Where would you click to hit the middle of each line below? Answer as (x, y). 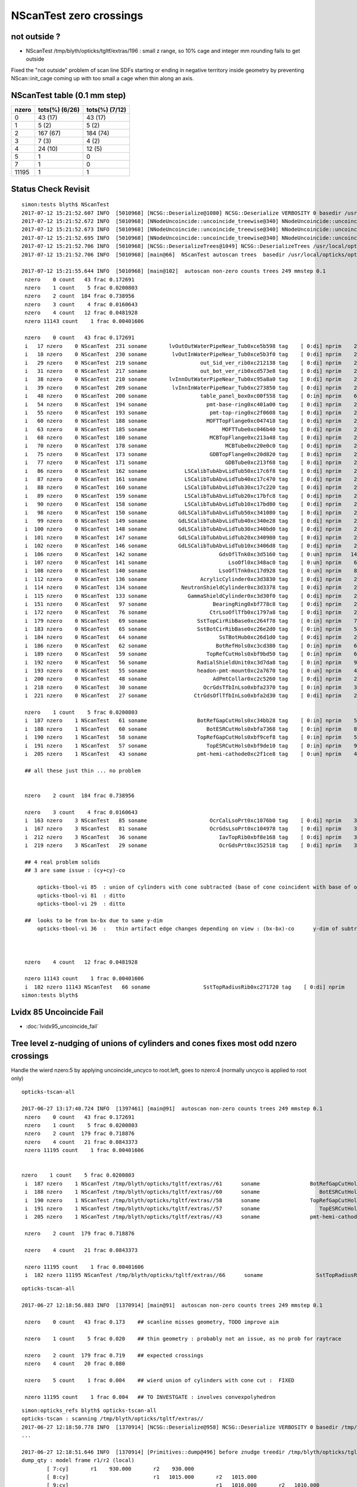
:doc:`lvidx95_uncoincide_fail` (62, 1027)
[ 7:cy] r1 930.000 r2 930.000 (120, 1469)
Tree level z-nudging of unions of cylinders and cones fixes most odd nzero (154, 1043)
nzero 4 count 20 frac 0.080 (75, 1363)
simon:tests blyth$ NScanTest (66, 205)
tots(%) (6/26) (59, 110)
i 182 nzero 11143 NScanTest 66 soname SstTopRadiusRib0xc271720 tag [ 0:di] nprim (185, 987)
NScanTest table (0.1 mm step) (68, 95)
